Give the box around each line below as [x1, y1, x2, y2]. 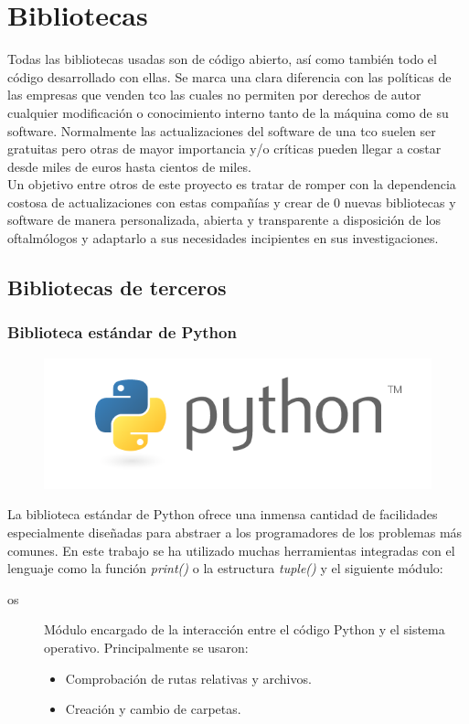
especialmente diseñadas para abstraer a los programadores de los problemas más [7, 523, 463, 542]
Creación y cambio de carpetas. [65, 699, 241, 719]
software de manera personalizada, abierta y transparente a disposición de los [7, 210, 441, 229]
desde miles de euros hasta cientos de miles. [7, 156, 251, 176]
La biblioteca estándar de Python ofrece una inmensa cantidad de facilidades [7, 505, 438, 524]
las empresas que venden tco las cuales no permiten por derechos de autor [7, 85, 421, 104]
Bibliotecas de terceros [7, 273, 227, 302]
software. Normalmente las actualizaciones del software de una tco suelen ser [7, 121, 436, 140]
